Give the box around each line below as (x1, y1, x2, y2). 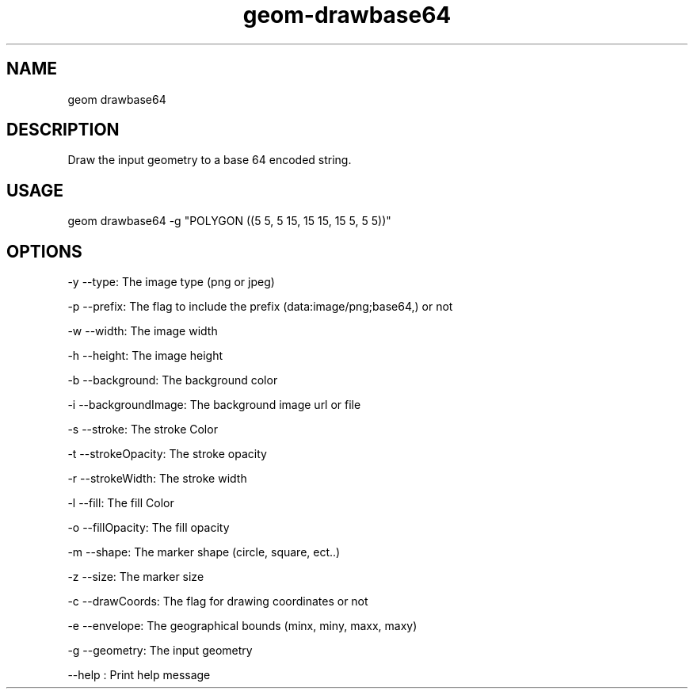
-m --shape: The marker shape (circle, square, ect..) (67, 545, 341, 559)
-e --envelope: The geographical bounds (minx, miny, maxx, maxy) (67, 619, 418, 633)
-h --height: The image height (67, 349, 223, 363)
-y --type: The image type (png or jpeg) (67, 275, 275, 289)
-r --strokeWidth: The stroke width (67, 472, 247, 486)
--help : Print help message (67, 668, 211, 682)
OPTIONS (6, 241, 82, 262)
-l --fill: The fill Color (67, 496, 174, 510)
